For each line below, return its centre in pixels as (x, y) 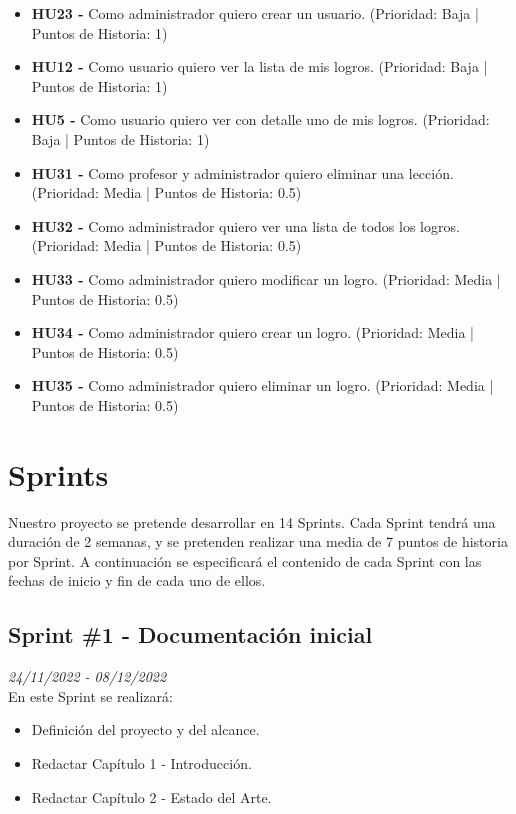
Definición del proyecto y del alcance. (145, 729)
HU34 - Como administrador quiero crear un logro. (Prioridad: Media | (252, 332)
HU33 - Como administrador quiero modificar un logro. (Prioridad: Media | (266, 278)
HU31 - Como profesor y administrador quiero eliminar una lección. (242, 172)
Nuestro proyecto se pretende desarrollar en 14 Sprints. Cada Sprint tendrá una (252, 521)
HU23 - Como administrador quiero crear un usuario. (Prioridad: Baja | (255, 13)
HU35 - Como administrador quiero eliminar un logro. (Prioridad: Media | (262, 385)
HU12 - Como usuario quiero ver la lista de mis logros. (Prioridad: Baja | (259, 66)
